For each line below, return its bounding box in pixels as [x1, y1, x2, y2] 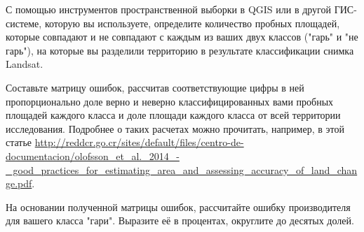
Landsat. [6, 57, 43, 71]
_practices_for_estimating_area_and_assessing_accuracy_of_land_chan [34, 162, 358, 177]
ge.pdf [6, 176, 32, 191]
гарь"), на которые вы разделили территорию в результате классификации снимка [6, 43, 354, 57]
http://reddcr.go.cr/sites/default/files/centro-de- [34, 135, 244, 150]
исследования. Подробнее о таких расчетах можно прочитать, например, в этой [6, 121, 344, 136]
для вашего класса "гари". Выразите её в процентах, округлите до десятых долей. [6, 213, 354, 228]
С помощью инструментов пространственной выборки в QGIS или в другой [6, 2, 332, 16]
